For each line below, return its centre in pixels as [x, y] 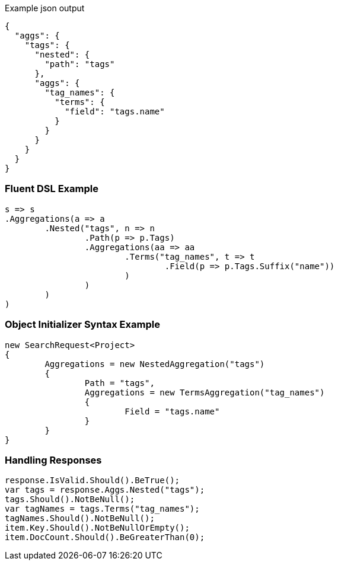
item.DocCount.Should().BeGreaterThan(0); [105, 537]
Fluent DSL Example [52, 189]
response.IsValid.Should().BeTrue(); [93, 481]
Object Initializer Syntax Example [82, 325]
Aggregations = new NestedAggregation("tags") [155, 364]
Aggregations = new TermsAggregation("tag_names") [205, 392]
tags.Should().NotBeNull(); [70, 499]
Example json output [45, 8]
